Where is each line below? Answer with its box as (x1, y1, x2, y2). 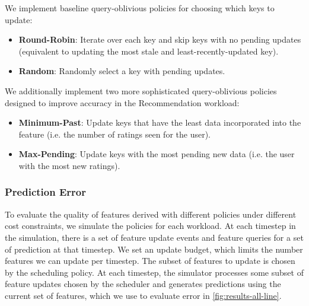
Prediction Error (5, 184, 86, 199)
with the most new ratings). (18, 159, 120, 171)
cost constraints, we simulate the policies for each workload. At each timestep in (5, 219, 296, 232)
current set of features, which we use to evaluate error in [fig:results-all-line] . (5, 289, 282, 301)
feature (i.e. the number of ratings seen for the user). (18, 128, 211, 140)
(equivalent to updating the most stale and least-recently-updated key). (18, 44, 279, 57)
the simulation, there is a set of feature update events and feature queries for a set (5, 231, 304, 243)
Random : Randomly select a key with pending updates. (18, 65, 225, 77)
